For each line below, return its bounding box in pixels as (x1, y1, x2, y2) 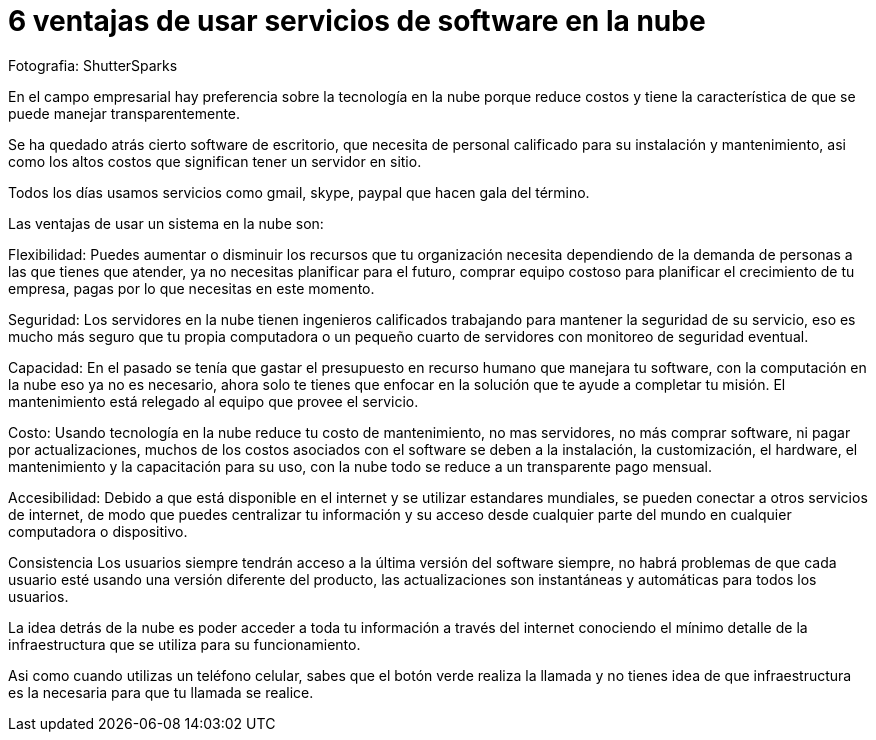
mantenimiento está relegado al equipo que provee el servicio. (8, 392, 419, 410)
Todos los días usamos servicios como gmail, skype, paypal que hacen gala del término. (8, 183, 590, 201)
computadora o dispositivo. (8, 522, 188, 540)
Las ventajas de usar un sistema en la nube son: (8, 214, 324, 232)
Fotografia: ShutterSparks (8, 56, 178, 74)
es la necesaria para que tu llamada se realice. (8, 683, 314, 701)
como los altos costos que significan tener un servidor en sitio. (8, 152, 422, 170)
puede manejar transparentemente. (8, 104, 241, 122)
